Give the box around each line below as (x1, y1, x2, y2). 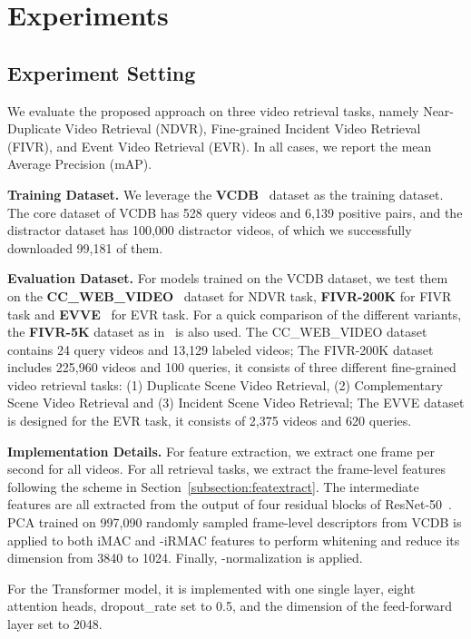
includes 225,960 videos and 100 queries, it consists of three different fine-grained (7, 358, 456, 377)
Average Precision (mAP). (7, 154, 152, 173)
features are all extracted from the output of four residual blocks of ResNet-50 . (7, 495, 452, 514)
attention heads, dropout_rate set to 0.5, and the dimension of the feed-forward (7, 596, 453, 615)
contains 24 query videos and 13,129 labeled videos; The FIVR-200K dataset (7, 339, 434, 359)
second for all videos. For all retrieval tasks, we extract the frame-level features (7, 459, 446, 478)
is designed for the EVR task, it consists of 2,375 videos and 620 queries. (7, 411, 412, 430)
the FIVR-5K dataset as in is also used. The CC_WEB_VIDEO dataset (7, 322, 427, 341)
